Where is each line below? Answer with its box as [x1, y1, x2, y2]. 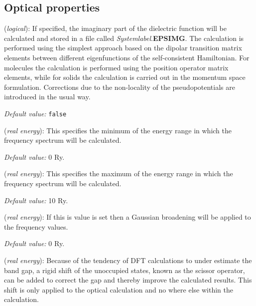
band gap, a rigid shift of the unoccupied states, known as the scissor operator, [4, 265, 245, 275]
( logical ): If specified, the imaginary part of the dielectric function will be [4, 23, 227, 33]
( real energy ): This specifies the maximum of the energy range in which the [4, 168, 233, 179]
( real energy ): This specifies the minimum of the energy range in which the [4, 125, 232, 135]
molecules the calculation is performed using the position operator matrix [4, 62, 229, 72]
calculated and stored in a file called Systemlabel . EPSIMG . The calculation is [4, 32, 244, 43]
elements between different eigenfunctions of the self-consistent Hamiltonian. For [4, 52, 250, 62]
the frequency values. [4, 221, 68, 232]
